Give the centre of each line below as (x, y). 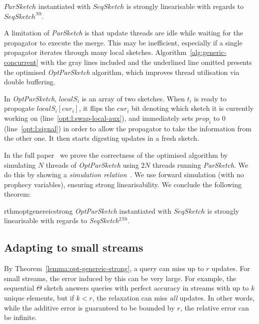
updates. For (231, 268)
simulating (20, 164)
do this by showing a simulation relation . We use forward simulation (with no (124, 174)
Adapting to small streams (74, 247)
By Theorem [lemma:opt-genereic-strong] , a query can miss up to (104, 268)
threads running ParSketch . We (200, 164)
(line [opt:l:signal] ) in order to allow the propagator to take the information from (128, 128)
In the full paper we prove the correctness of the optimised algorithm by (116, 155)
